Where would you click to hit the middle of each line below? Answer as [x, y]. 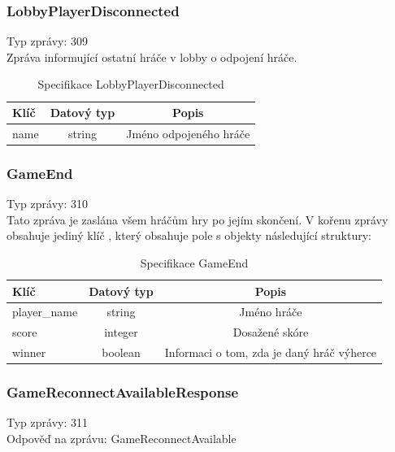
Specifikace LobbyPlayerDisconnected [131, 84]
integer [121, 332]
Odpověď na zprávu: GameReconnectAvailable [122, 438]
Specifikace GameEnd [194, 262]
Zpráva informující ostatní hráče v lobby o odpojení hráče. [152, 57]
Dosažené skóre [271, 332]
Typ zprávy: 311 [47, 422]
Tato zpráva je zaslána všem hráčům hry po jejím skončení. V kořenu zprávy [197, 219]
